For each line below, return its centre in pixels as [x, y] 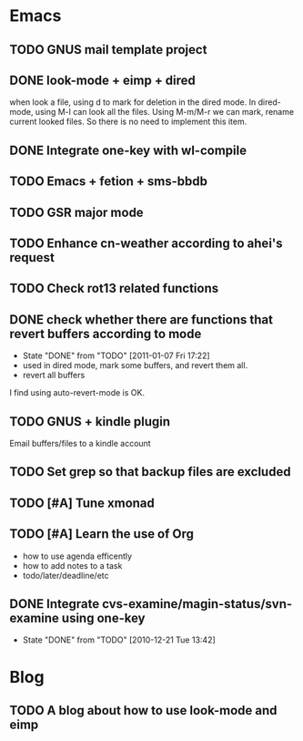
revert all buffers [54, 376]
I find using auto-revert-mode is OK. [77, 393]
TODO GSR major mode [76, 212]
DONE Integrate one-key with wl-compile [128, 150]
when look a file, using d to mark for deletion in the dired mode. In [133, 102]
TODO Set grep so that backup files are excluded [150, 472]
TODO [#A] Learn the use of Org [101, 534]
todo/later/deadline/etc [66, 575]
